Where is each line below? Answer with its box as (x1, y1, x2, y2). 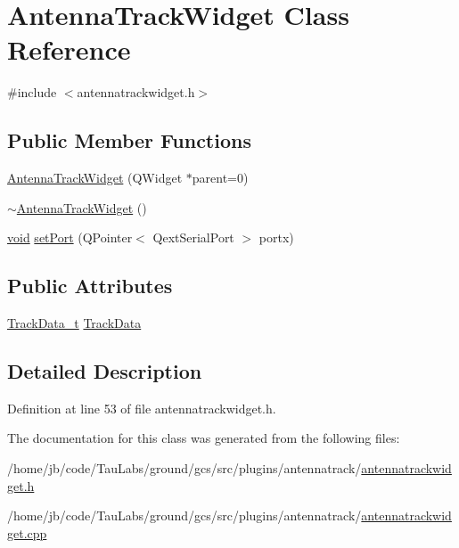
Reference (7, 31, 131, 68)
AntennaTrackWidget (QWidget (7, 168, 183, 187)
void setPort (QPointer (7, 228, 133, 247)
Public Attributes (7, 272, 173, 299)
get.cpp (7, 523, 47, 542)
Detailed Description (7, 357, 202, 385)
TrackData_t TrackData (7, 314, 142, 332)
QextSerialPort (152, 228, 234, 247)
